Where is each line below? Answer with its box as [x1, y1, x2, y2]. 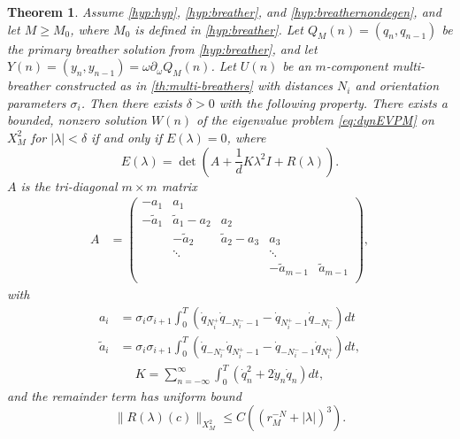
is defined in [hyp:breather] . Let [134, 19, 303, 38]
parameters [7, 93, 66, 112]
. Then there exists [80, 93, 182, 112]
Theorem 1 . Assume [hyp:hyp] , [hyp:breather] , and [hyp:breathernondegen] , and [7, 3, 441, 20]
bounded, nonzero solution [7, 111, 147, 129]
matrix [161, 176, 197, 195]
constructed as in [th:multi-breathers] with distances [54, 76, 333, 95]
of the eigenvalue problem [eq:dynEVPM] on [196, 111, 434, 129]
